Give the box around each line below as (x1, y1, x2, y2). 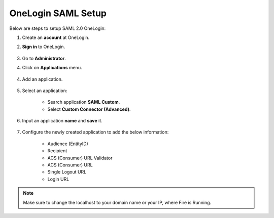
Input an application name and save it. (22, 118, 102, 124)
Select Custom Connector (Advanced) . (47, 106, 131, 112)
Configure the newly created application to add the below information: (22, 129, 169, 135)
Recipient (47, 148, 67, 154)
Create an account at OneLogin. (22, 34, 90, 40)
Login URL (47, 176, 70, 182)
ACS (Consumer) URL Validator (47, 155, 113, 161)
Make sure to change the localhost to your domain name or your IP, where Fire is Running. (23, 199, 212, 205)
